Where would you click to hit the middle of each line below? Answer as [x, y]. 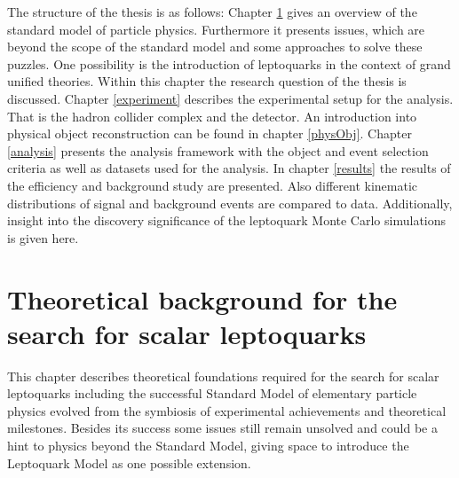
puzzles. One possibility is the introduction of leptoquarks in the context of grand [229, 63]
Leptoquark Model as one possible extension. [129, 462]
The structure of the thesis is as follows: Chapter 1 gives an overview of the [212, 12]
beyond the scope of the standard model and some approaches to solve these [215, 47]
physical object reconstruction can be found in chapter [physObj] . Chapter [210, 133]
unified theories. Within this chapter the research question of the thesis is [207, 81]
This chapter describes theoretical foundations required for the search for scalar [223, 376]
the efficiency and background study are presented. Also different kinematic [212, 185]
